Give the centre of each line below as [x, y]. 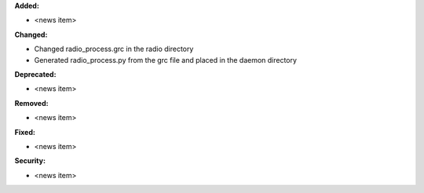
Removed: [31, 103]
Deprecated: [35, 74]
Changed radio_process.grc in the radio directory [114, 49]
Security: [30, 161]
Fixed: [25, 132]
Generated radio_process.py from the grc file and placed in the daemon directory [166, 60]
